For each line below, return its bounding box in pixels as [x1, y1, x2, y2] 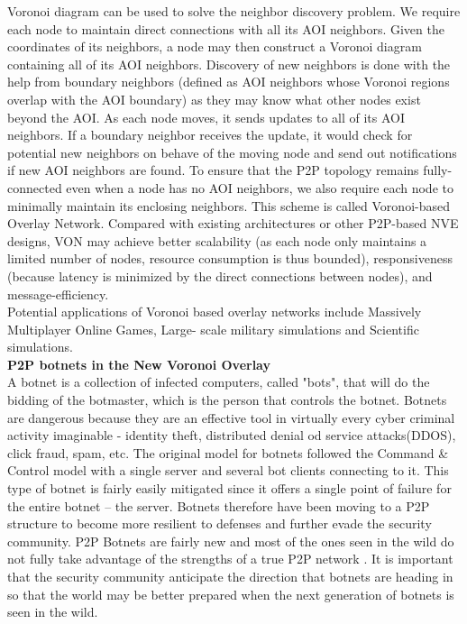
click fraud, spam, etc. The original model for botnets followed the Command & [7, 443, 449, 462]
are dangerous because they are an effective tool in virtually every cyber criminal [7, 408, 455, 427]
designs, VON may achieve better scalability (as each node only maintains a [7, 231, 427, 250]
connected [7, 178, 62, 197]
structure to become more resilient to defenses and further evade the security [7, 514, 432, 533]
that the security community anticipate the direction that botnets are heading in [7, 567, 453, 585]
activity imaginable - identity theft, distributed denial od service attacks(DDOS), [7, 426, 456, 445]
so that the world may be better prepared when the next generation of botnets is [7, 584, 454, 603]
